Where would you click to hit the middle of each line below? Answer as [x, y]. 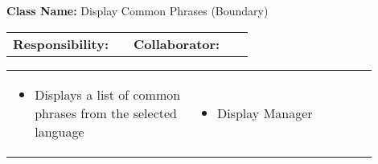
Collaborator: [177, 43]
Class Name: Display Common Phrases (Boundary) [138, 10]
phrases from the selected [106, 113]
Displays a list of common [108, 94]
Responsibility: [61, 43]
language [60, 131]
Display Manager [265, 113]
